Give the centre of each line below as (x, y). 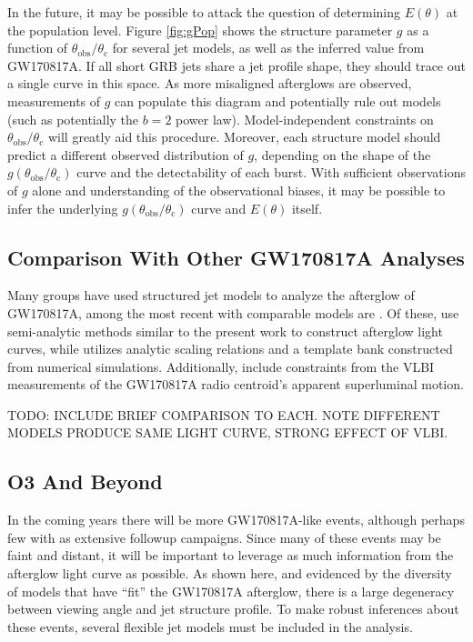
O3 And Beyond (85, 481)
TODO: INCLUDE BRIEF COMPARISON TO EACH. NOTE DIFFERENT (224, 414)
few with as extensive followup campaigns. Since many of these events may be (224, 537)
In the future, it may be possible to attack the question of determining (204, 12)
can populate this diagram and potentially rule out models (278, 100)
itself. (307, 208)
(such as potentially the (73, 119)
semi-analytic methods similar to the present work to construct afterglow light (225, 331)
